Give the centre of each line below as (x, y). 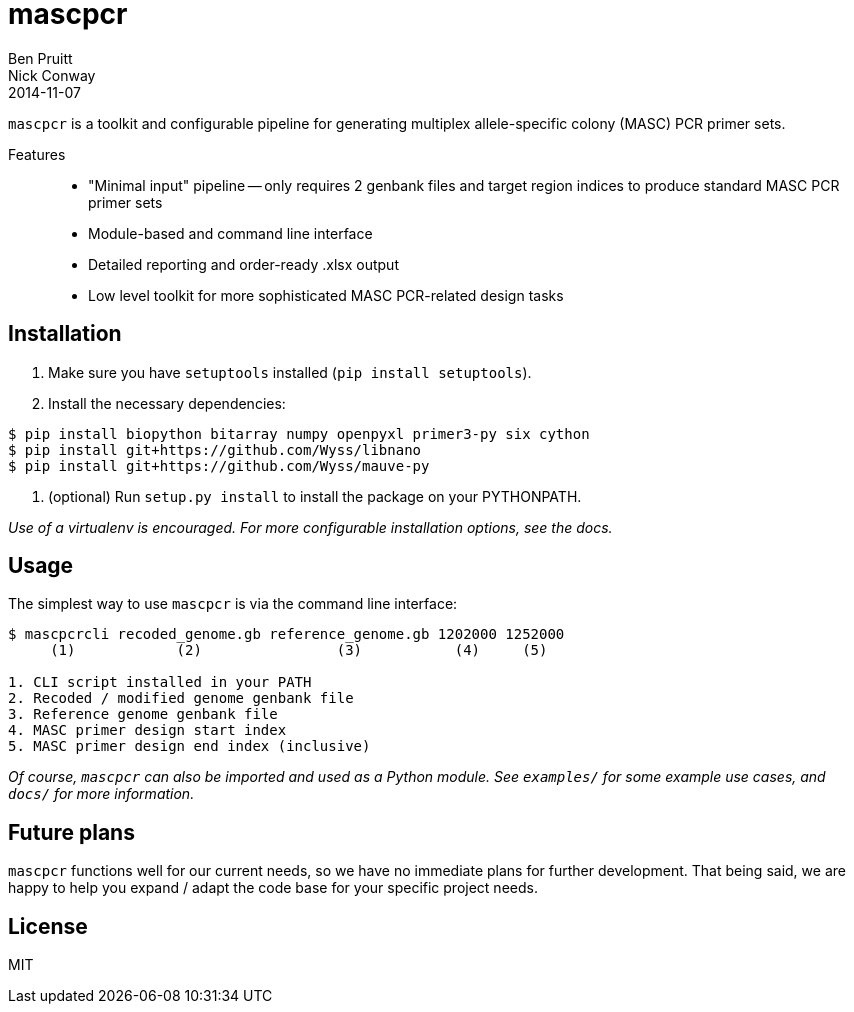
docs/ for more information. (101, 794)
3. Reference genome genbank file (143, 714)
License (48, 926)
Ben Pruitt (40, 58)
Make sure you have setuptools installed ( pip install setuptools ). (290, 372)
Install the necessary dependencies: (167, 403)
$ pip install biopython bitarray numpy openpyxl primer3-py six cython (299, 433)
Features (37, 154)
